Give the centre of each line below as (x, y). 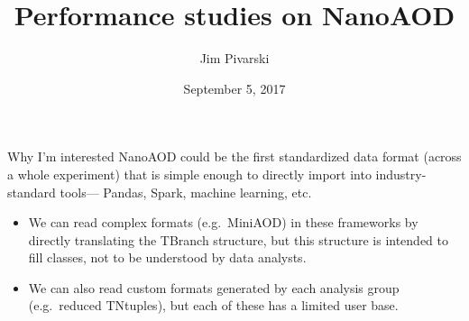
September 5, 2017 (234, 88)
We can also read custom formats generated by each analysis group (214, 287)
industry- (401, 174)
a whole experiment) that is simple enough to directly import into (189, 174)
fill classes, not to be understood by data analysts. (167, 257)
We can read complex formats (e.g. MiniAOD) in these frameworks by (223, 222)
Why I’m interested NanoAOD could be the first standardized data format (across (234, 156)
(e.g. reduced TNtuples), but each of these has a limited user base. (213, 305)
